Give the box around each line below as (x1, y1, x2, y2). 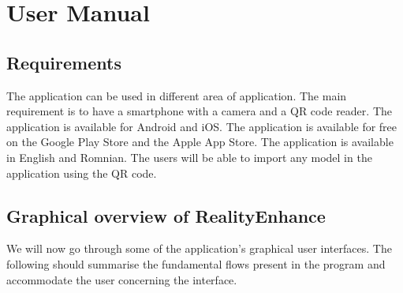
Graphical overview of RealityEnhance (6, 203, 326, 227)
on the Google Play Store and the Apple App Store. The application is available (6, 133, 394, 150)
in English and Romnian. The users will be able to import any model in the (6, 148, 372, 165)
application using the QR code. (6, 164, 157, 181)
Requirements (6, 50, 121, 74)
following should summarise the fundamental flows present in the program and (6, 255, 386, 272)
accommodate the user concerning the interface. (6, 271, 237, 287)
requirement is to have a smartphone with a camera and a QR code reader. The (6, 103, 392, 119)
